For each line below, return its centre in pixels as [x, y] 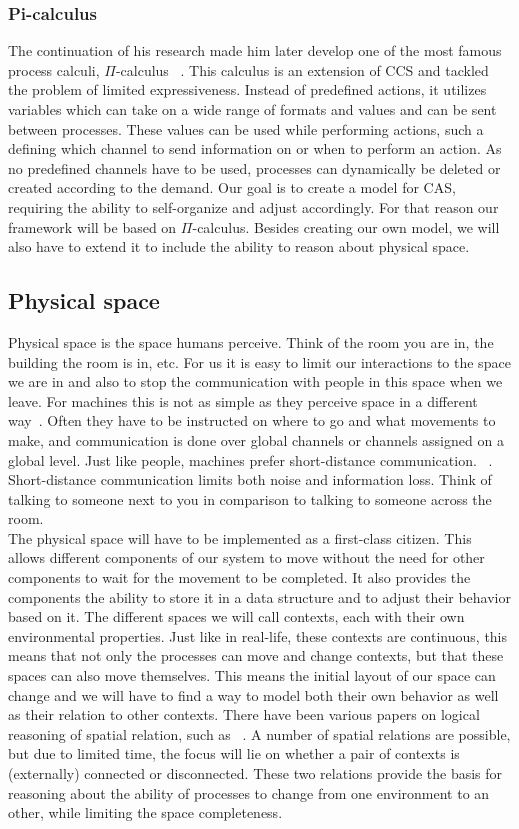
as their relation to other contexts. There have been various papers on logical [244, 714]
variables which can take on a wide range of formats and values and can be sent [252, 109]
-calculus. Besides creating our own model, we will [346, 226]
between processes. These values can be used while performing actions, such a [246, 128]
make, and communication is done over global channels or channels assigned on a [256, 439]
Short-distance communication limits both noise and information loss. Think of [250, 479]
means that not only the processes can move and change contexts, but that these [256, 655]
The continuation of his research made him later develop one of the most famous [255, 50]
